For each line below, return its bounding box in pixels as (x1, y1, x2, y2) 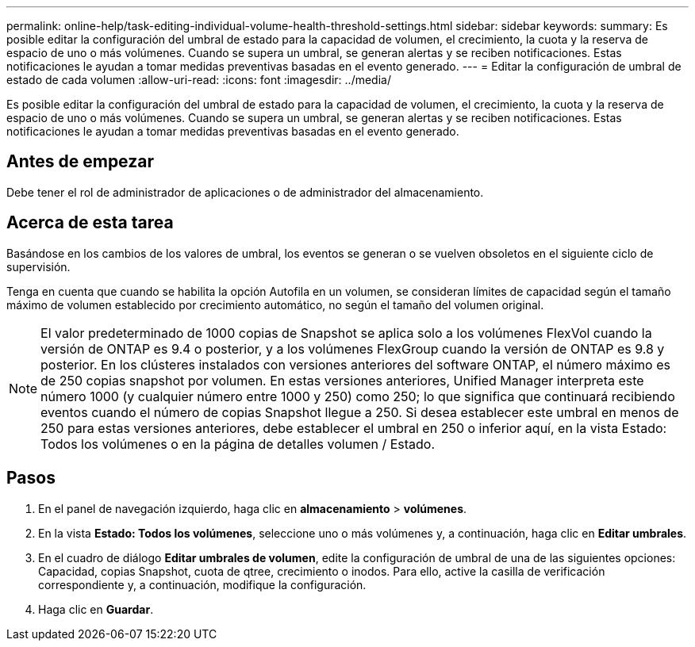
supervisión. (6, 259, 71, 274)
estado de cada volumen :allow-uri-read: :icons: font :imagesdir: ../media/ (6, 73, 391, 86)
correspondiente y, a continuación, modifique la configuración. (38, 577, 367, 591)
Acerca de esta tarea (6, 212, 174, 233)
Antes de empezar (6, 151, 154, 172)
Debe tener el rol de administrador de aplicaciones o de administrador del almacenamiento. (6, 185, 484, 199)
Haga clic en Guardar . (38, 602, 154, 616)
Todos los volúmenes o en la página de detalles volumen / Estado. (40, 435, 436, 452)
